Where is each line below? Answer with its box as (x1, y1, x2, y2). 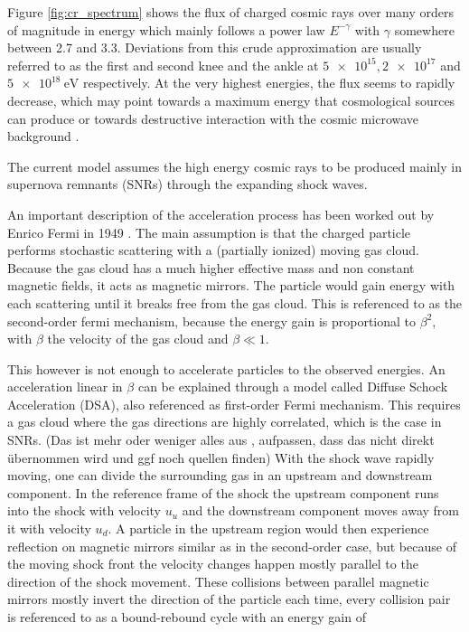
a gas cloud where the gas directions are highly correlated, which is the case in (7, 412, 442, 431)
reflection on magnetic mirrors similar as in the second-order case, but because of (7, 536, 456, 555)
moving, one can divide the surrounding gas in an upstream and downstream (7, 466, 433, 485)
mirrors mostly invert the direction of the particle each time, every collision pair (7, 590, 451, 608)
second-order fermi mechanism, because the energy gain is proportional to (7, 311, 417, 330)
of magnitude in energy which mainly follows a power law (7, 20, 325, 39)
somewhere (394, 20, 455, 39)
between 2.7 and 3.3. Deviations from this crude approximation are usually (7, 38, 422, 57)
